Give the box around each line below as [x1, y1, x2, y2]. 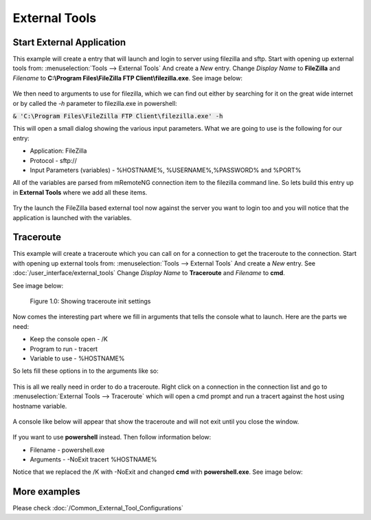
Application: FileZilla [30, 147, 87, 155]
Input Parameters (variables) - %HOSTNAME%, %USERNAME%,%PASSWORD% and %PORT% [30, 166, 302, 174]
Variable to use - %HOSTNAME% [30, 354, 125, 362]
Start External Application [12, 36, 126, 48]
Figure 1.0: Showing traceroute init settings [30, 297, 151, 305]
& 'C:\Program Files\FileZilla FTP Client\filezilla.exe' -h [12, 112, 223, 120]
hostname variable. [12, 402, 67, 410]
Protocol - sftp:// [30, 156, 77, 164]
